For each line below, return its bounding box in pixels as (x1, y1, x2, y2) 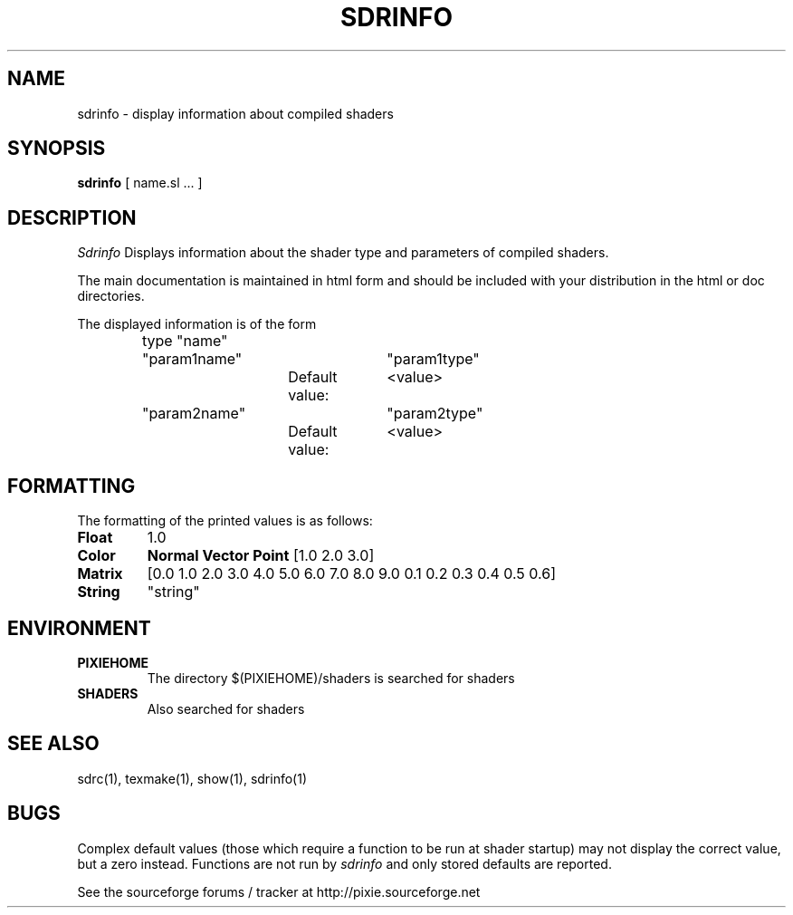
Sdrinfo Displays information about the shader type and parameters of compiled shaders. (77, 245, 609, 261)
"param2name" (141, 404, 246, 423)
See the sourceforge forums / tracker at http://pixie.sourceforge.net (77, 883, 481, 900)
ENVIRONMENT (7, 616, 151, 640)
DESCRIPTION (7, 206, 137, 229)
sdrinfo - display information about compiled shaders (77, 105, 394, 121)
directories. (77, 288, 145, 304)
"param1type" (387, 350, 480, 369)
